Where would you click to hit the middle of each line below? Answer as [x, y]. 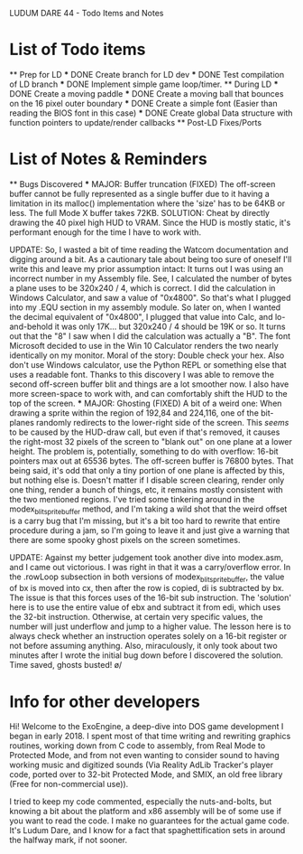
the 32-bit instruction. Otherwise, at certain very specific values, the [136, 617]
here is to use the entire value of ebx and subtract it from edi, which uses [145, 607]
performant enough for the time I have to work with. [105, 232]
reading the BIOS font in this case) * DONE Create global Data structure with [151, 113]
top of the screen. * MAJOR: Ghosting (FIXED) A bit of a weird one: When [146, 403]
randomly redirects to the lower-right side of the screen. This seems [162, 422]
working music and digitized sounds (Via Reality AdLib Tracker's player [141, 765]
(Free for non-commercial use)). [69, 784]
